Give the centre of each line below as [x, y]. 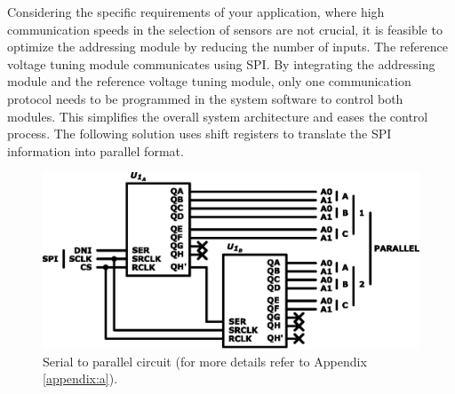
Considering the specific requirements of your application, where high [196, 12]
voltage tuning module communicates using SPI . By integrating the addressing [221, 63]
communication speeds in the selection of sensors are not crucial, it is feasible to [225, 29]
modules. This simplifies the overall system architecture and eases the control [218, 116]
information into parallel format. [96, 150]
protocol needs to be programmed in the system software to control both [205, 98]
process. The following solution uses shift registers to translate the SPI [200, 134]
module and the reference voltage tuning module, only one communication [209, 81]
